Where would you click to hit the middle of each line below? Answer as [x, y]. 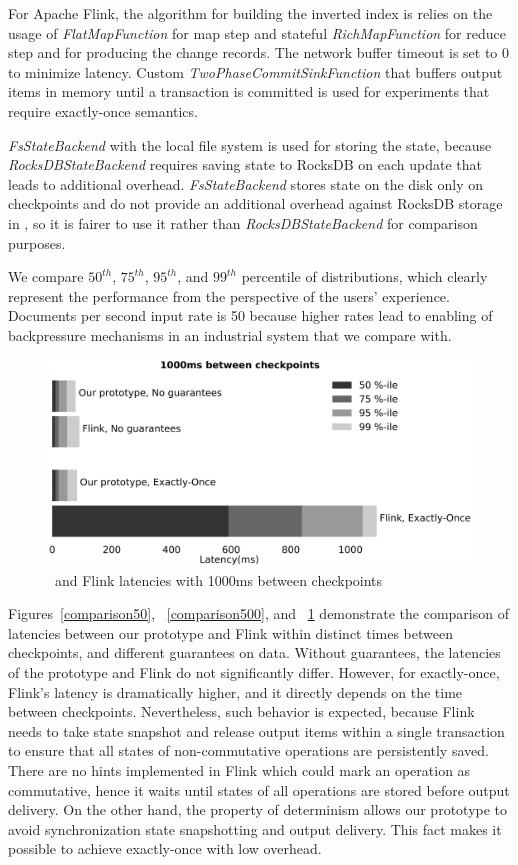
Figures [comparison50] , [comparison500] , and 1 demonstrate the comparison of [258, 613]
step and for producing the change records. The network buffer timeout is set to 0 [259, 52]
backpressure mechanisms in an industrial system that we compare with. [230, 334]
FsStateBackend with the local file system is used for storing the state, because [250, 144]
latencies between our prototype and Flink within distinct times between [231, 632]
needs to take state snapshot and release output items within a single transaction [256, 730]
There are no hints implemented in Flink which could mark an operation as [239, 770]
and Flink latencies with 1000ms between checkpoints [218, 579]
